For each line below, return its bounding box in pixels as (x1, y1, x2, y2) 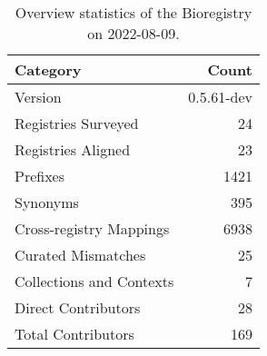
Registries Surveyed (15, 113, 139, 133)
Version (15, 86, 62, 107)
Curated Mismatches (15, 244, 146, 265)
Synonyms (15, 192, 79, 213)
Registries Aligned (15, 139, 131, 160)
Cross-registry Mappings (15, 218, 170, 239)
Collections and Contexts (15, 271, 174, 292)
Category (15, 59, 82, 80)
